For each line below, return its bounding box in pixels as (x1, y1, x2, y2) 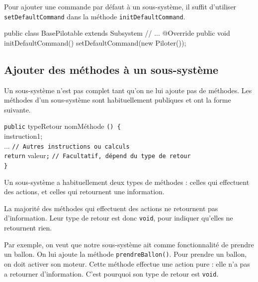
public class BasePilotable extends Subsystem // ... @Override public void (4, 28, 230, 38)
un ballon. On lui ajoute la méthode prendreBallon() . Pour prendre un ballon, (4, 249, 247, 259)
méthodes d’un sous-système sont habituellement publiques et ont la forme (4, 95, 231, 105)
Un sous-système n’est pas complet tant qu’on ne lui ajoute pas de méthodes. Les (4, 85, 252, 95)
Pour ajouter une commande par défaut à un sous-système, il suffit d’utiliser (4, 1, 237, 11)
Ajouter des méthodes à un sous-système (4, 61, 219, 77)
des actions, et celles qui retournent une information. (4, 186, 165, 197)
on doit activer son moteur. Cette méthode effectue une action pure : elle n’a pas (4, 258, 250, 269)
